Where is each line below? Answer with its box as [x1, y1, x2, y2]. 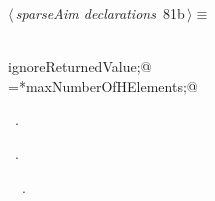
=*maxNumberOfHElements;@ [8, 75, 198, 96]
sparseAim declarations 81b [15, 3, 185, 23]
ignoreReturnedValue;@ [8, 56, 152, 77]
